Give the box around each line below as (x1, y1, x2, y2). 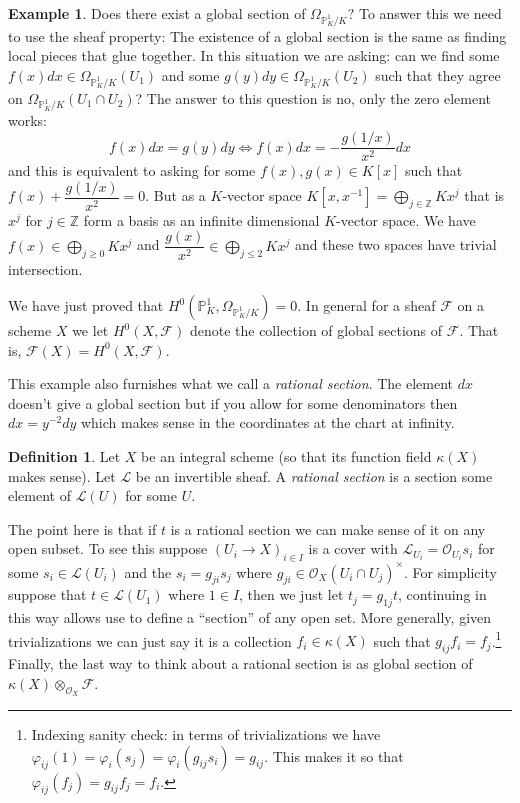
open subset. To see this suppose (8, 538, 208, 559)
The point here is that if (8, 518, 157, 539)
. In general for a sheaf (297, 295, 436, 315)
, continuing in (398, 584, 487, 605)
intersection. (8, 259, 83, 280)
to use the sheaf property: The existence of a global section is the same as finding (8, 25, 507, 46)
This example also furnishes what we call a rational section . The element (8, 373, 454, 394)
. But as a (145, 185, 206, 206)
